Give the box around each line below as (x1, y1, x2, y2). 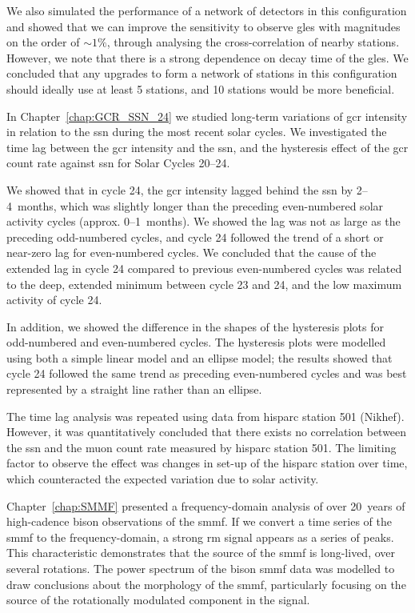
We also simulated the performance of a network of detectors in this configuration (6, 2, 407, 18)
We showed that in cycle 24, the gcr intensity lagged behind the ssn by (6, 181, 353, 198)
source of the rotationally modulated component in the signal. (6, 591, 310, 608)
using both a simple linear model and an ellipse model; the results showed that (6, 349, 393, 366)
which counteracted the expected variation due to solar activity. (6, 471, 319, 487)
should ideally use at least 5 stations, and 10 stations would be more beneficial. (6, 80, 395, 97)
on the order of (6, 34, 80, 50)
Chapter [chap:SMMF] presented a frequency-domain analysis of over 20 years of (6, 497, 405, 514)
